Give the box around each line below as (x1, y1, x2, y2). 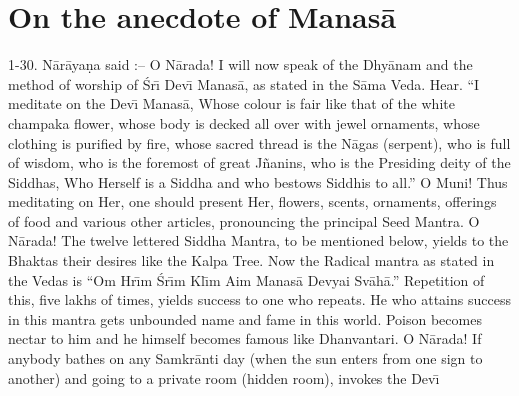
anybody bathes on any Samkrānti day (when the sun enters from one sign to (8, 348, 483, 369)
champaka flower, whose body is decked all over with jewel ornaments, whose (8, 112, 480, 133)
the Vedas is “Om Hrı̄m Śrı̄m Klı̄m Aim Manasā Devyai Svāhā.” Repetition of (8, 269, 485, 290)
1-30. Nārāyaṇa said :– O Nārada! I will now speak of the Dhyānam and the (8, 54, 473, 75)
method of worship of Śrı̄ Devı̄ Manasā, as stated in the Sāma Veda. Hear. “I (8, 73, 480, 94)
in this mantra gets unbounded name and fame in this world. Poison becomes (8, 308, 482, 329)
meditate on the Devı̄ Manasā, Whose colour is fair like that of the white (8, 93, 455, 114)
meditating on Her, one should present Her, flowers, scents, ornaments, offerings (8, 191, 497, 212)
